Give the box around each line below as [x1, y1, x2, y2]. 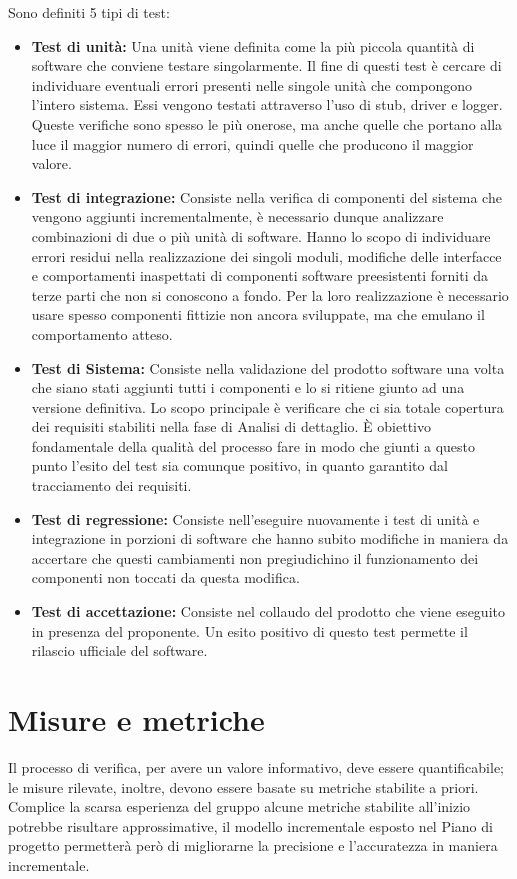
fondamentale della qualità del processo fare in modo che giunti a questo [31, 435, 476, 456]
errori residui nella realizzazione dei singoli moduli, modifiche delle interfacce [31, 245, 502, 266]
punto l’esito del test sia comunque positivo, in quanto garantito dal [31, 455, 448, 476]
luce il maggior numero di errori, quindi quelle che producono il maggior [31, 133, 474, 154]
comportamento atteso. [31, 323, 173, 344]
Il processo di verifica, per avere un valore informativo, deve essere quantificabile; [8, 756, 505, 777]
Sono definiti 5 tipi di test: [8, 2, 170, 22]
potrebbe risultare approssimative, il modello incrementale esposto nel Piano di [8, 815, 493, 836]
